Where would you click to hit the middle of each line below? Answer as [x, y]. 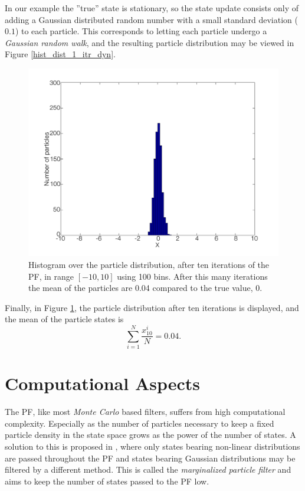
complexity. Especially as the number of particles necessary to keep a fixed [140, 423]
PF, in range [51, 276]
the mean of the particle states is [64, 319]
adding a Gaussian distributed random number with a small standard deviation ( [151, 19]
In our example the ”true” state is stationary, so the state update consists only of [152, 8]
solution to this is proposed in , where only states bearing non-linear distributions [152, 446]
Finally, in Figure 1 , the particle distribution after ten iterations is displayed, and [152, 307]
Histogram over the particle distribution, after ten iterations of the [149, 264]
